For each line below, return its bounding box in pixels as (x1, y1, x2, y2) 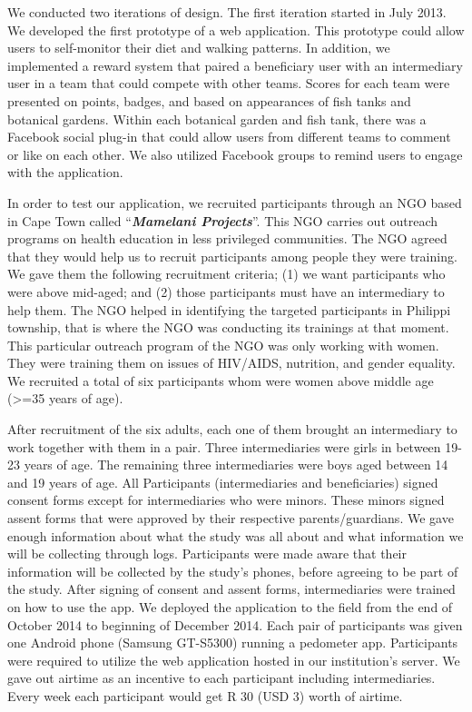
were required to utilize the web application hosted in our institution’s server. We (7, 650, 460, 669)
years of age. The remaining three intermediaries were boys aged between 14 (24, 455, 448, 474)
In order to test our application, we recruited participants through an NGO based (7, 193, 462, 212)
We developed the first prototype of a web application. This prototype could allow (7, 20, 465, 39)
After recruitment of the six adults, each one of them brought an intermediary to (7, 420, 457, 439)
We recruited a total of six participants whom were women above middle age (7, 371, 434, 390)
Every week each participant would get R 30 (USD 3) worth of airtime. (7, 686, 403, 705)
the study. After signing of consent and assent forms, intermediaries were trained (7, 579, 456, 598)
